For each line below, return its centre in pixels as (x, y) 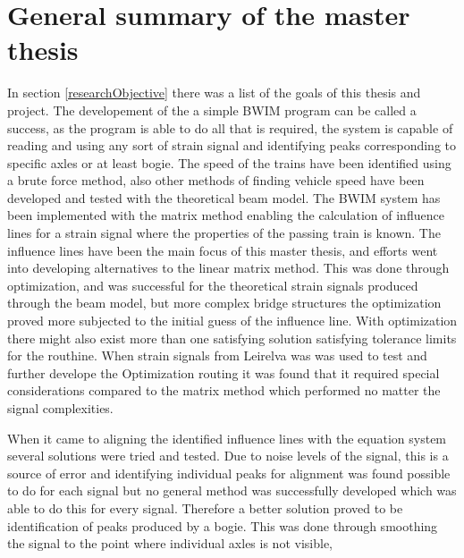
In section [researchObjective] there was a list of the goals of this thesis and (214, 93)
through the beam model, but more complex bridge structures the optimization (224, 303)
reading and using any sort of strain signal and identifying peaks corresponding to (232, 145)
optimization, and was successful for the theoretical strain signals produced (213, 285)
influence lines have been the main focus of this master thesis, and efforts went (223, 250)
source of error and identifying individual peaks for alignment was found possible (229, 473)
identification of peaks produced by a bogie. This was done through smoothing (223, 525)
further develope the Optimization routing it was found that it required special (224, 372)
